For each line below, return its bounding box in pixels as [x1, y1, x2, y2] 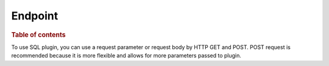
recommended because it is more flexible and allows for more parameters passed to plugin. [11, 52, 242, 59]
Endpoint [11, 9, 58, 22]
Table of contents [11, 30, 66, 39]
